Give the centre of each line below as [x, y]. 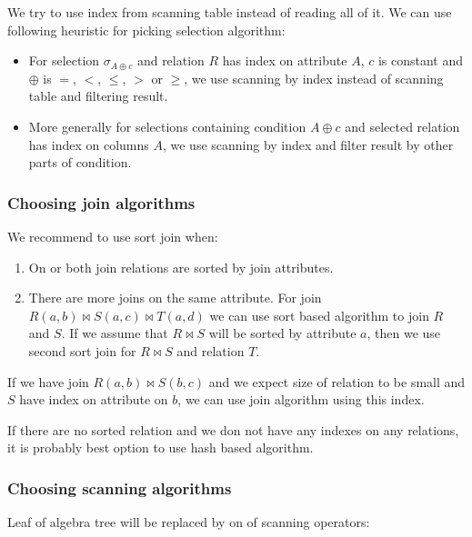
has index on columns [89, 144]
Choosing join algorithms [101, 202]
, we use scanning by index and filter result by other [308, 144]
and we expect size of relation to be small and [337, 381]
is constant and [421, 60]
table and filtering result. [98, 96]
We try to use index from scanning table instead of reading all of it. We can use [230, 12]
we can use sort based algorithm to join [319, 315]
